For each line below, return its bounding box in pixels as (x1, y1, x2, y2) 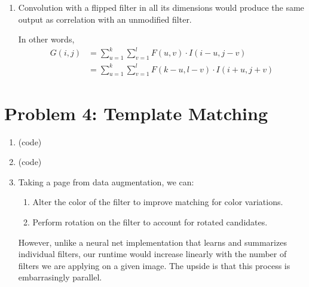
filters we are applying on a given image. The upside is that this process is (18, 259, 290, 271)
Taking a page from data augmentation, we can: (18, 175, 194, 188)
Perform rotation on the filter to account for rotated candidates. (32, 215, 268, 228)
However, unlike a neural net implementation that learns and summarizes (18, 236, 287, 248)
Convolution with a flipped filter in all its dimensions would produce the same (18, 1, 304, 13)
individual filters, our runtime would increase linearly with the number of (18, 248, 287, 260)
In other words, (18, 33, 75, 45)
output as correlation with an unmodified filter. (18, 13, 192, 25)
